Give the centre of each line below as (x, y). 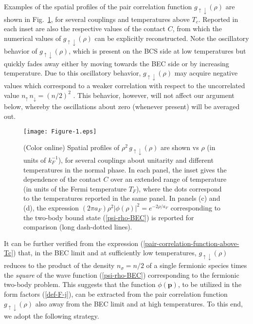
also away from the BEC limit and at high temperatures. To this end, (139, 303)
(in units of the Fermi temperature (75, 188)
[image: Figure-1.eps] (60, 132)
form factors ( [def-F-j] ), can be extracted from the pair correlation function (116, 294)
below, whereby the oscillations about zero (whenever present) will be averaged (122, 106)
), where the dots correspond (179, 188)
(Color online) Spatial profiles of (72, 147)
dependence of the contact (62, 179)
